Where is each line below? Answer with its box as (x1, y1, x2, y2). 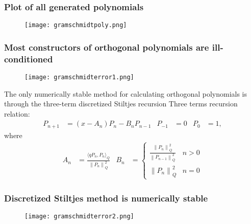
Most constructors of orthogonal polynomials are (4, 40, 209, 53)
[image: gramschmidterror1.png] (24, 74, 134, 81)
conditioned (4, 52, 53, 65)
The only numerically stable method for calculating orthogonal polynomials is (4, 88, 247, 99)
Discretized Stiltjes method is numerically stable (4, 192, 208, 205)
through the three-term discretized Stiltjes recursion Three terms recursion (4, 98, 238, 109)
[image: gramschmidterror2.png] (24, 213, 134, 220)
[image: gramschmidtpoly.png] (24, 21, 127, 29)
